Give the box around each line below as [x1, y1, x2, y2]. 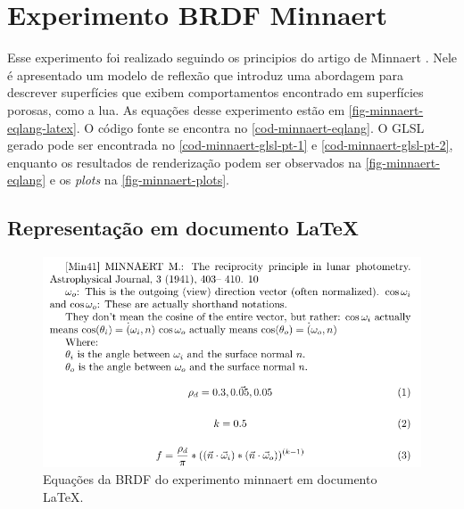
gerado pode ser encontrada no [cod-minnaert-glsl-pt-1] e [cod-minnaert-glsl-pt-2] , [7, 135, 453, 154]
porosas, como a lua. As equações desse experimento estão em [7, 100, 345, 119]
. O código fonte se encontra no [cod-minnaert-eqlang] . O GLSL [76, 118, 425, 136]
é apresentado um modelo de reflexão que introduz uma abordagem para [7, 65, 403, 84]
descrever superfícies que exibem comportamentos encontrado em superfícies [7, 83, 424, 102]
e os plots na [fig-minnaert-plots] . [49, 170, 230, 189]
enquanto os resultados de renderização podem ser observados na [7, 152, 361, 171]
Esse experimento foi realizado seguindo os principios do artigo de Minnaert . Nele [7, 48, 458, 67]
